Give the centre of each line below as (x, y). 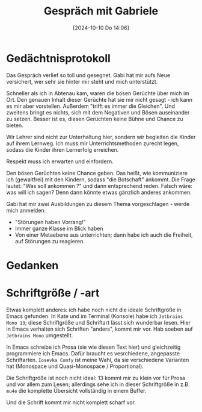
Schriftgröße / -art (53, 293)
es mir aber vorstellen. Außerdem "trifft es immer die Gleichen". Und (91, 106)
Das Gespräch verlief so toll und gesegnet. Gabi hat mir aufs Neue (88, 75)
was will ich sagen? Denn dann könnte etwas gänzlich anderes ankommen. (99, 192)
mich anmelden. (26, 210)
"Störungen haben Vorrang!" (50, 222)
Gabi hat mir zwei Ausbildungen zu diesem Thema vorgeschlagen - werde (98, 204)
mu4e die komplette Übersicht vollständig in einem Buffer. (76, 390)
